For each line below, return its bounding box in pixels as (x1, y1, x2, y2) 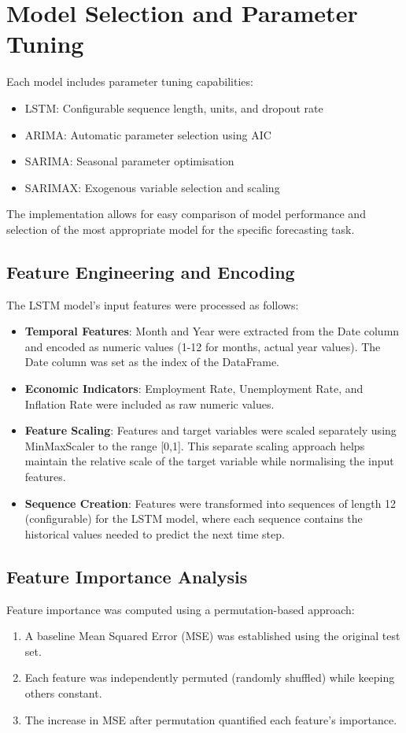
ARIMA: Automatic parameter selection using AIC (24, 126, 271, 143)
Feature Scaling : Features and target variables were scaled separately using (24, 422, 397, 439)
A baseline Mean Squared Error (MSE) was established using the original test (24, 627, 400, 644)
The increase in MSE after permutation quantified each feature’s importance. (24, 711, 397, 727)
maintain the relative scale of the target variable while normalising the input (24, 453, 394, 469)
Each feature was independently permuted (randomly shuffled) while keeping (24, 669, 395, 686)
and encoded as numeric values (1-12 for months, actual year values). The (24, 338, 381, 354)
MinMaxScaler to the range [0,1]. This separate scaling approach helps (24, 437, 365, 453)
